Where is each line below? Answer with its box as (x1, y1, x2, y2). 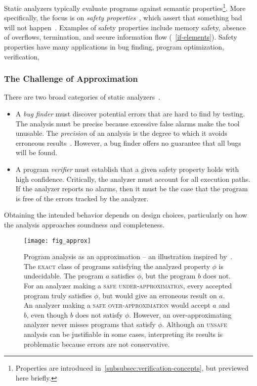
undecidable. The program (24, 271, 104, 281)
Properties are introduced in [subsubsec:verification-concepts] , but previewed (15, 363, 249, 373)
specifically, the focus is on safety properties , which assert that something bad (4, 12, 242, 23)
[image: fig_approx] (24, 237, 91, 244)
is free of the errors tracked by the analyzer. (15, 193, 149, 203)
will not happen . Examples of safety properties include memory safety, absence (4, 22, 246, 32)
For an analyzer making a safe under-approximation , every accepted (24, 280, 232, 290)
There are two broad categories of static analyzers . (4, 92, 161, 102)
